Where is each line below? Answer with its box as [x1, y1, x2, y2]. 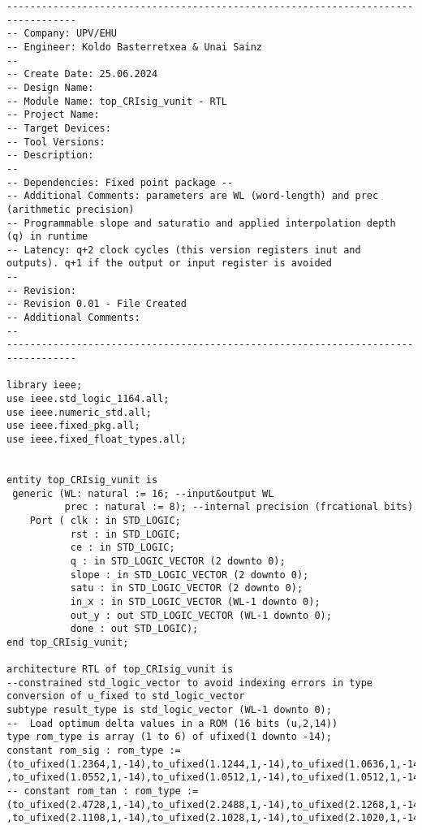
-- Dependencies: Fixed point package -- [6, 176, 234, 188]
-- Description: [6, 149, 94, 162]
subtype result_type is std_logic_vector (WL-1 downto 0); [6, 704, 332, 716]
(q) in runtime [6, 231, 88, 243]
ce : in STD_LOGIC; [70, 542, 175, 554]
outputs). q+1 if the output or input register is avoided [6, 257, 332, 270]
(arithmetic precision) [6, 203, 135, 215]
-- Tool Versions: [6, 136, 105, 148]
